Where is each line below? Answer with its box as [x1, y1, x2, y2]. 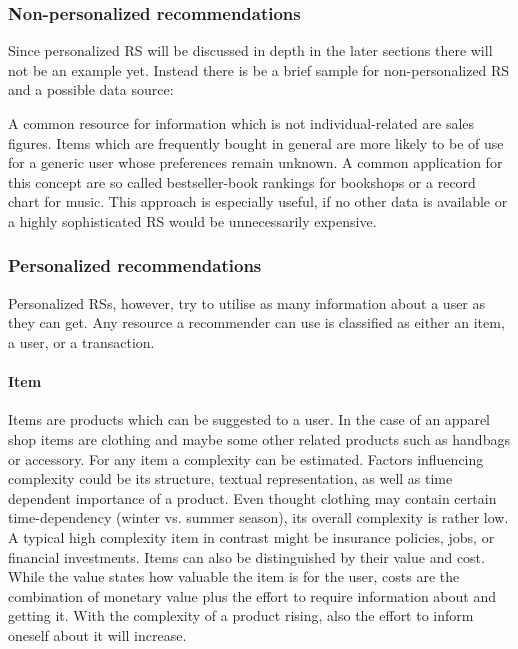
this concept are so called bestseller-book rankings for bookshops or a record [8, 171, 476, 192]
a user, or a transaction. [8, 331, 155, 352]
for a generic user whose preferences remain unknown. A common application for [8, 152, 503, 173]
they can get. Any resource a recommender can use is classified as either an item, [8, 312, 505, 333]
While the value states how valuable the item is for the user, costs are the [8, 566, 460, 587]
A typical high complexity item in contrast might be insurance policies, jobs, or [8, 526, 495, 547]
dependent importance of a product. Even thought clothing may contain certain [8, 487, 497, 508]
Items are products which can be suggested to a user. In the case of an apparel [8, 409, 491, 430]
